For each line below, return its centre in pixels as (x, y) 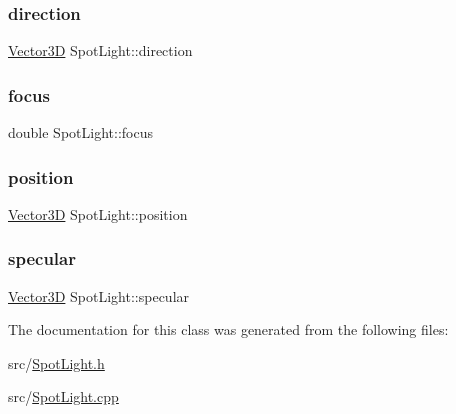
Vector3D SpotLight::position (98, 213)
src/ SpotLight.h (56, 362)
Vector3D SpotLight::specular (99, 295)
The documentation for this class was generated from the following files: (228, 329)
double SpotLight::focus (80, 132)
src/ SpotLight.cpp (63, 396)
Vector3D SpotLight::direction (100, 50)
